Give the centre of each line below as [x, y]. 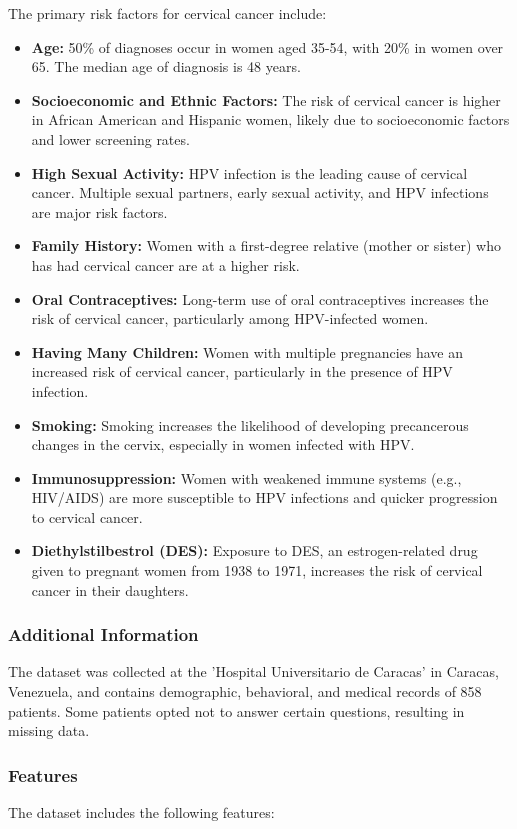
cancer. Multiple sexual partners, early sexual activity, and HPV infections [260, 192]
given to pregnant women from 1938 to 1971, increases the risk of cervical [257, 570]
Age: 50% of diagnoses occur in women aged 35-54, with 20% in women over [267, 46]
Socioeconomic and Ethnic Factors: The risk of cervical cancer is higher [266, 99]
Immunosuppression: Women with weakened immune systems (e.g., [246, 477]
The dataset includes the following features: [141, 812]
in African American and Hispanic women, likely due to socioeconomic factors [270, 119]
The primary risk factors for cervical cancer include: [167, 13]
